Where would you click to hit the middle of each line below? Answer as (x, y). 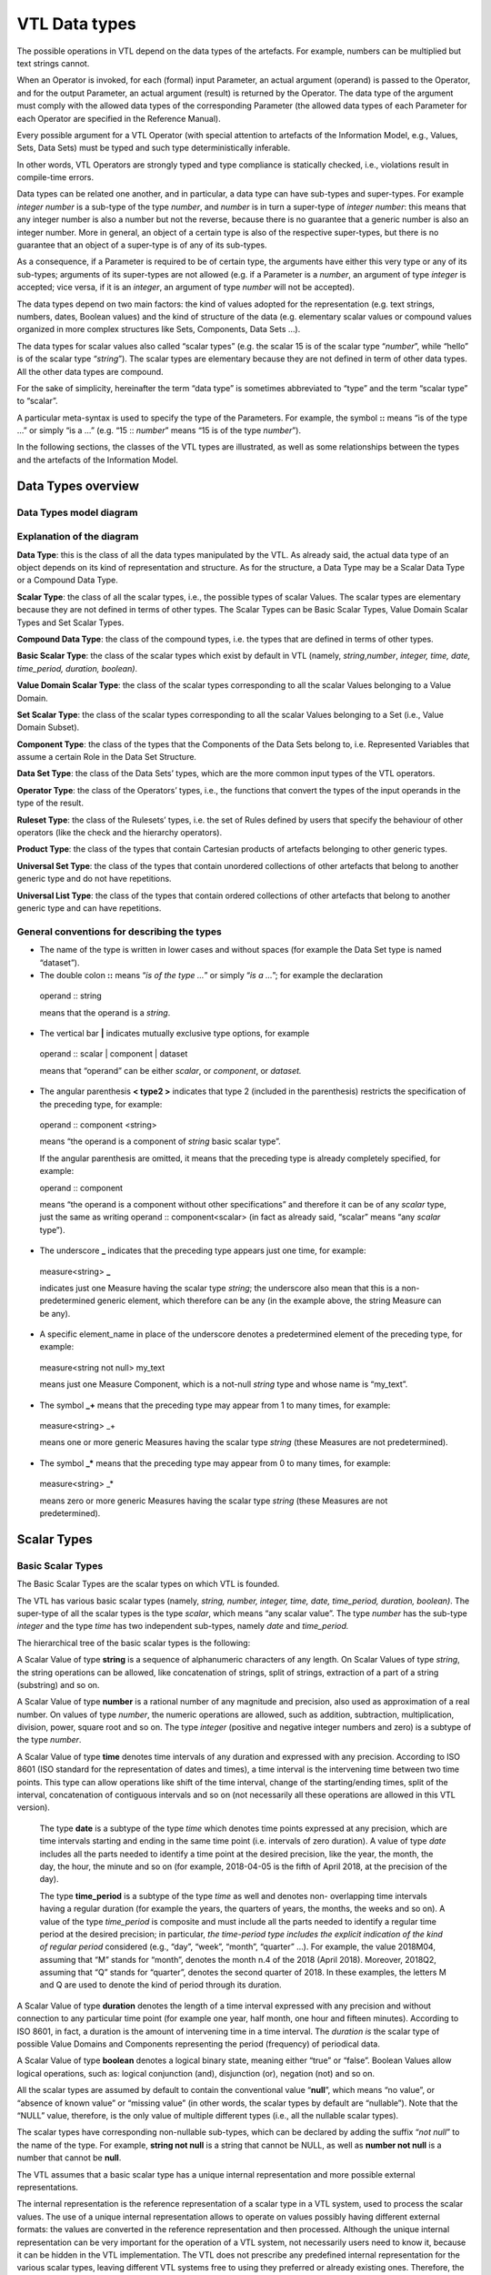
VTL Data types (76, 24)
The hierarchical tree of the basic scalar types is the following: (134, 1643)
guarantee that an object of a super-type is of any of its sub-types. (142, 245)
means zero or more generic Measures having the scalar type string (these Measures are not (214, 1501)
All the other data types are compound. (90, 371)
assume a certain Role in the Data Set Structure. (107, 757)
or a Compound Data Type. (67, 580)
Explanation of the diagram (78, 537)
